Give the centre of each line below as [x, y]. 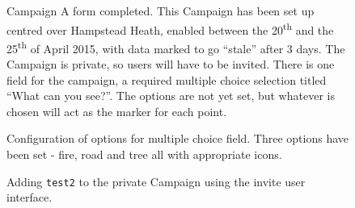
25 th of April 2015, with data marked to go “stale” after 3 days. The [176, 47]
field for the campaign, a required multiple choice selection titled [167, 79]
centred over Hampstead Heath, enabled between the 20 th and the [170, 28]
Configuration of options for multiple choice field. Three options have [178, 138]
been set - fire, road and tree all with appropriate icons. [144, 154]
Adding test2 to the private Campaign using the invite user [156, 181]
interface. [30, 197]
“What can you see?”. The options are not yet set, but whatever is [171, 96]
